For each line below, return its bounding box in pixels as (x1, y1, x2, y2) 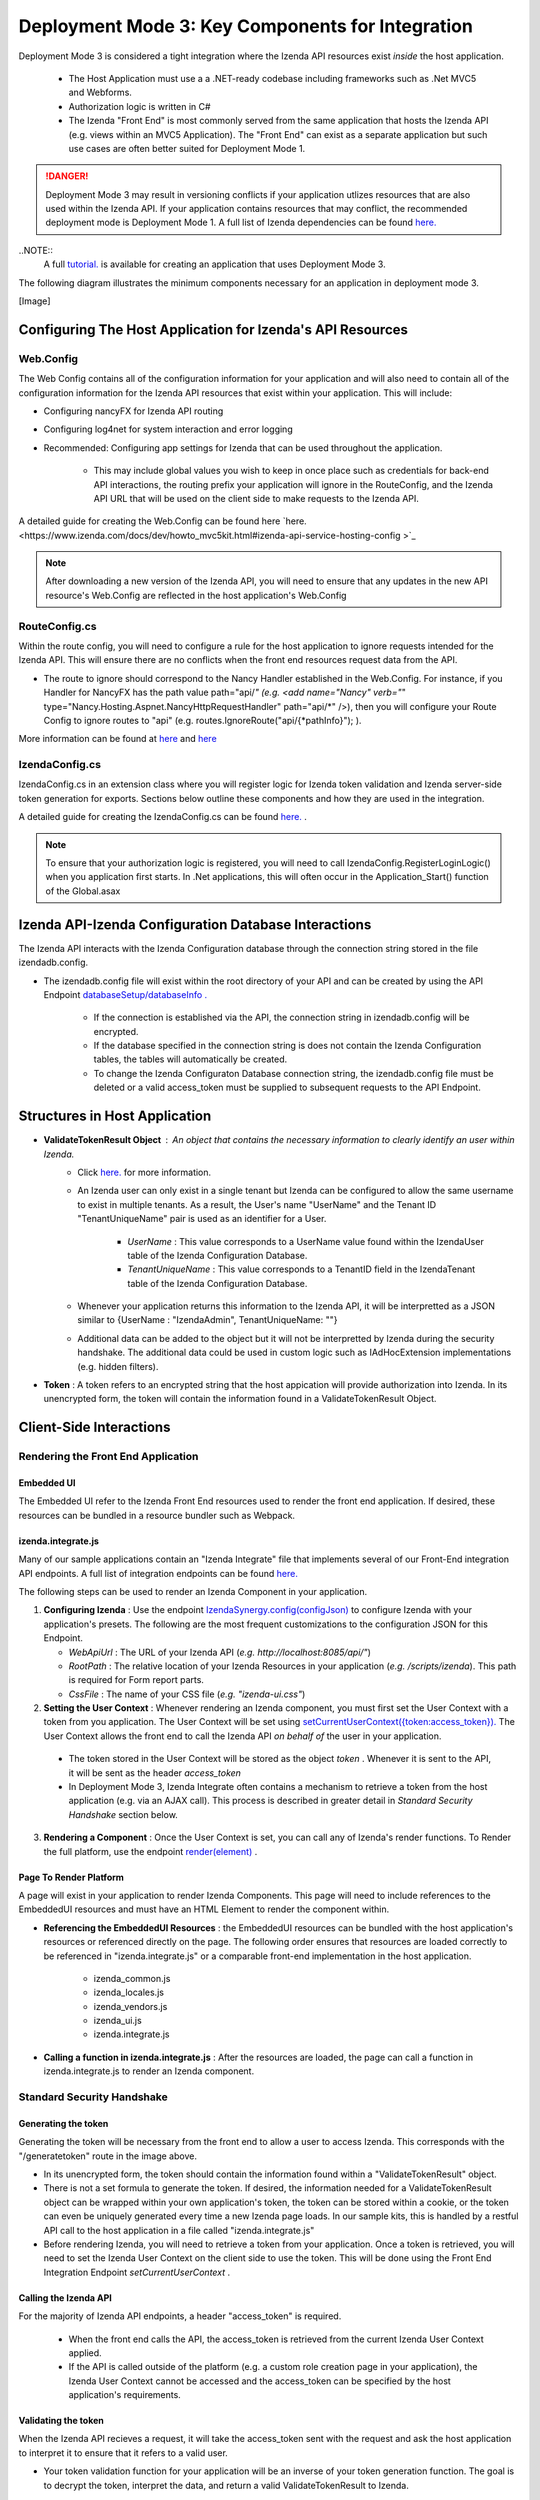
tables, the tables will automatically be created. (93, 1053, 288, 1065)
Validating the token (18, 2415, 105, 2427)
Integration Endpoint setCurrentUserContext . (43, 2266, 231, 2278)
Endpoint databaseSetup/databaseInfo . (43, 988, 208, 1000)
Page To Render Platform (18, 1871, 125, 1883)
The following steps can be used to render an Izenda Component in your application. (18, 1585, 368, 1597)
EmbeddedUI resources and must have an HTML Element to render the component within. (18, 1903, 390, 1915)
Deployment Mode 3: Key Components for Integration (18, 15, 474, 37)
